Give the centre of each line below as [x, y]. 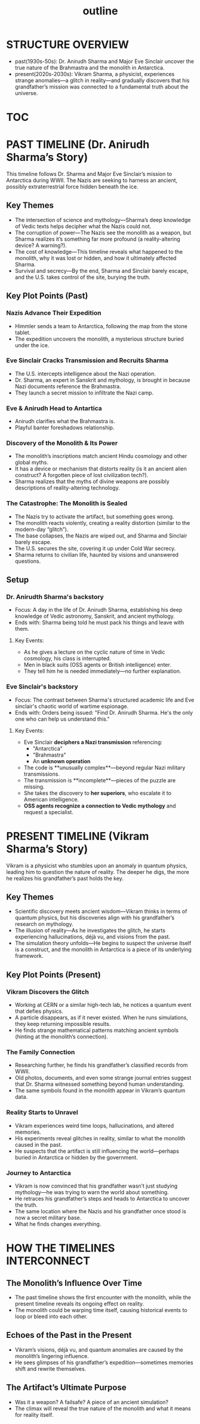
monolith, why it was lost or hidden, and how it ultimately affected [96, 258]
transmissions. [41, 774]
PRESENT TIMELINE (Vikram [78, 836]
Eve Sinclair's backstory [42, 687]
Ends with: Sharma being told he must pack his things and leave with [99, 623]
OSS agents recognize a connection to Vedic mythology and [100, 806]
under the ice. [32, 345]
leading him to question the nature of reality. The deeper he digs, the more [98, 872]
